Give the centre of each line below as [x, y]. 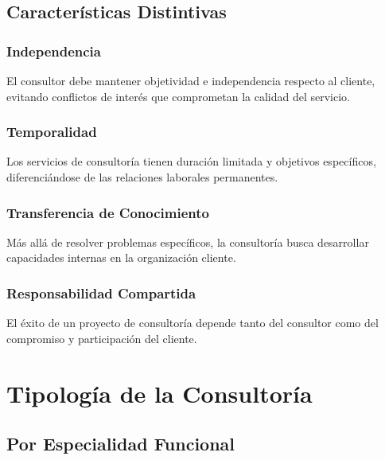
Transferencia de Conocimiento [108, 212]
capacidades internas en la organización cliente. [121, 257]
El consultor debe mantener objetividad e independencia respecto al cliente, [191, 80]
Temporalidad [52, 132]
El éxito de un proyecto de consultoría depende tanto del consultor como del [192, 323]
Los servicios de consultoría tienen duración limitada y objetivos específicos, [191, 161]
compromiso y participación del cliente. [102, 338]
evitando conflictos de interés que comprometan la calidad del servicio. [178, 96]
